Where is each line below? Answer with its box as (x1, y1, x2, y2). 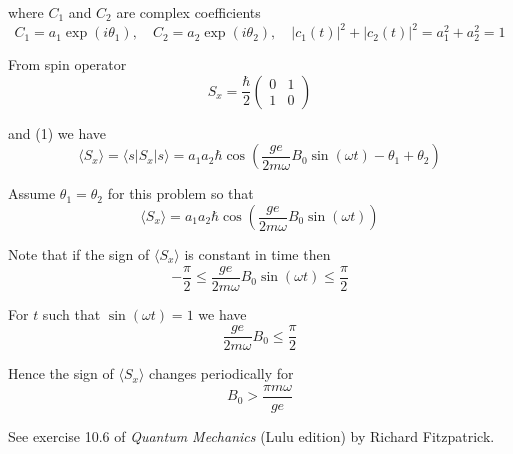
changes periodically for (149, 363, 294, 384)
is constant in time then (184, 244, 331, 265)
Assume (8, 183, 56, 204)
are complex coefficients (116, 2, 261, 22)
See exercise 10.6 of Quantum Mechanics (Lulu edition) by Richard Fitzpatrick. (8, 426, 495, 446)
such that (42, 303, 101, 324)
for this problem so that (107, 183, 254, 204)
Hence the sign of (8, 363, 114, 384)
